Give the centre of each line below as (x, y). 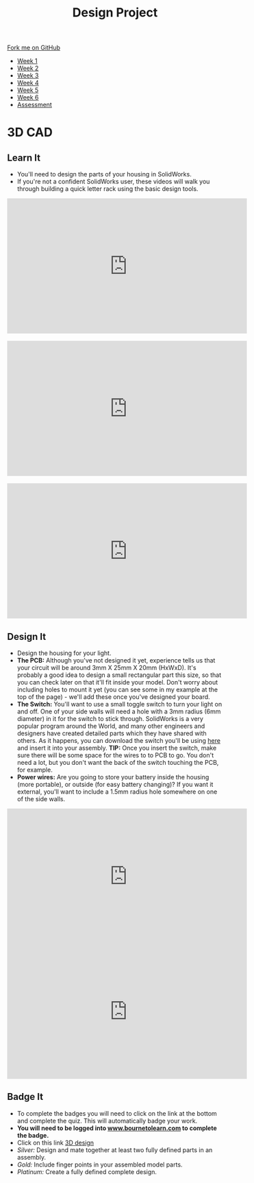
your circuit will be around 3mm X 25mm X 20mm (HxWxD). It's (106, 668)
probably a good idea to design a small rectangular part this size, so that (119, 675)
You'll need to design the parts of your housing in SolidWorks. (104, 174)
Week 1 (27, 61)
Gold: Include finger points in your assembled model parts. (100, 1164)
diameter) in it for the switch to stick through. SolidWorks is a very (110, 719)
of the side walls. (41, 799)
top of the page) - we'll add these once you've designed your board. (113, 697)
